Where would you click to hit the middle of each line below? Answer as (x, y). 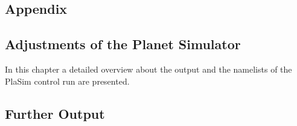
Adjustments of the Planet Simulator (123, 44)
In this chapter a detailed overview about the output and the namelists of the (148, 69)
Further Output (55, 113)
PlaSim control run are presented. (67, 81)
